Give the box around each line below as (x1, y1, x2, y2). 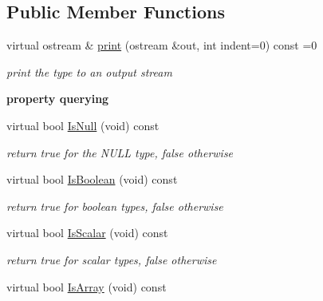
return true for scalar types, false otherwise (6, 251, 217, 267)
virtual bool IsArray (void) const (6, 278, 167, 295)
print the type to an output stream (6, 63, 172, 80)
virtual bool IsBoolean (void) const (6, 171, 178, 188)
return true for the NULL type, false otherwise (6, 144, 234, 160)
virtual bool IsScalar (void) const (6, 224, 168, 241)
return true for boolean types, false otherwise (6, 197, 223, 214)
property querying (6, 90, 109, 107)
